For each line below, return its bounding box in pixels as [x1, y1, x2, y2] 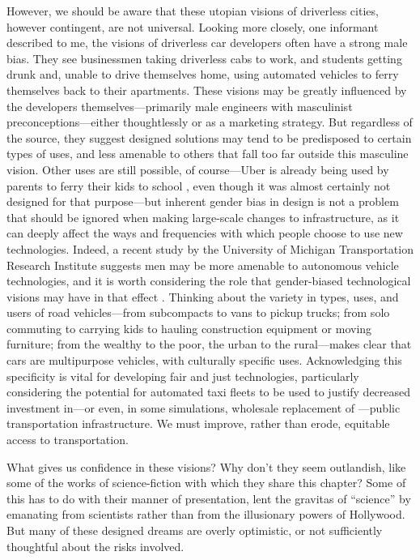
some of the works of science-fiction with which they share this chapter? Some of [6, 474, 406, 491]
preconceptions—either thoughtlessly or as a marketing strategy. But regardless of [6, 113, 413, 130]
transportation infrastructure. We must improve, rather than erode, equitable [6, 415, 390, 432]
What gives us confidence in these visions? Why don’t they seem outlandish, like [6, 458, 406, 475]
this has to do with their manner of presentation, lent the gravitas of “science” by [6, 489, 411, 507]
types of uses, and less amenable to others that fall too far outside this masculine [6, 145, 409, 162]
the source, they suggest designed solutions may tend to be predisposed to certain [6, 129, 412, 146]
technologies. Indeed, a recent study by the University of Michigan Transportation [6, 240, 414, 257]
